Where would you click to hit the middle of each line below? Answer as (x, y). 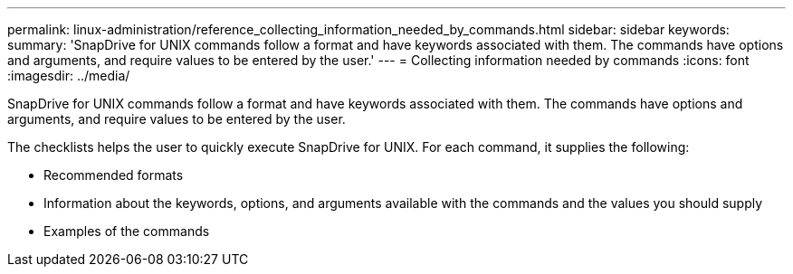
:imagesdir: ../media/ (69, 76)
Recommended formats (114, 175)
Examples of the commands (127, 231)
